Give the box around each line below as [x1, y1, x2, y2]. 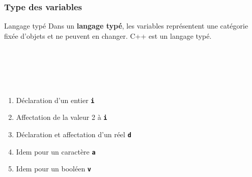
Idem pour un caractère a [16, 146, 96, 157]
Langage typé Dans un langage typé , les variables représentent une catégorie [4, 20, 248, 31]
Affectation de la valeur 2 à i [16, 112, 107, 122]
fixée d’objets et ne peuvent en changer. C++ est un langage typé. [4, 30, 212, 41]
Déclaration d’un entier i [16, 94, 95, 105]
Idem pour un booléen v [16, 163, 92, 174]
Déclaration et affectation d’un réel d [16, 129, 131, 140]
